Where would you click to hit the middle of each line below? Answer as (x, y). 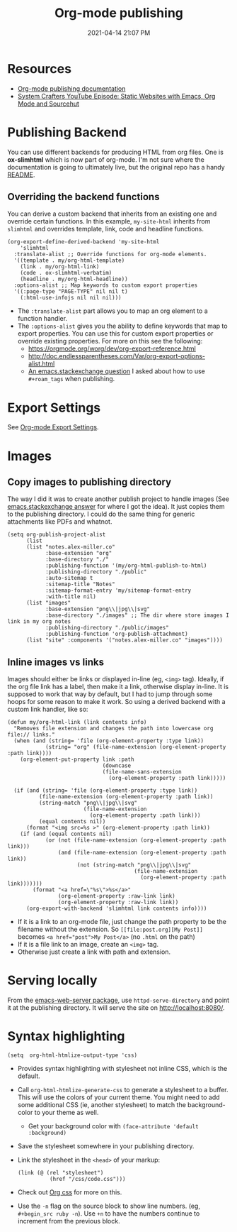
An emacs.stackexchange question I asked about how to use (116, 371)
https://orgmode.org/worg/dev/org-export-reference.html (112, 348)
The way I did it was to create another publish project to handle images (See (118, 499)
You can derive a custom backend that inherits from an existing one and (112, 214)
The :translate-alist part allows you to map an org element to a (113, 311)
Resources (40, 68)
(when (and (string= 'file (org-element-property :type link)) (109, 741)
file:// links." (31, 735)
